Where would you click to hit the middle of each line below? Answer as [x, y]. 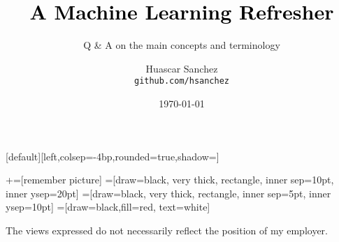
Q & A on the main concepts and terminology [182, 45]
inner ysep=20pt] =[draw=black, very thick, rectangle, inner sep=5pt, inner [168, 193]
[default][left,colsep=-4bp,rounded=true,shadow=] [113, 156]
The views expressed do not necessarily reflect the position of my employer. [167, 230]
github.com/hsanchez [182, 81]
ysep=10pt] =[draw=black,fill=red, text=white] [108, 207]
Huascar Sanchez [182, 68]
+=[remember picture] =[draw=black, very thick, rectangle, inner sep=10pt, [170, 180]
